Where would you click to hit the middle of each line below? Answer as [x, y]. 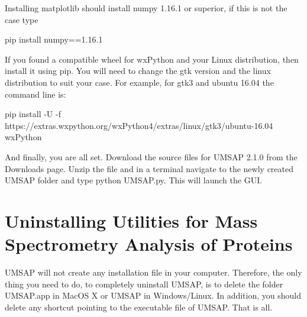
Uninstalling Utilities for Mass [131, 220]
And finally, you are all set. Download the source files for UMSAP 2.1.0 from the [151, 156]
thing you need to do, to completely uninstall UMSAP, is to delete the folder [144, 284]
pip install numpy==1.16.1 [54, 39]
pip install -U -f [33, 114]
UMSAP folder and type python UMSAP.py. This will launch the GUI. [134, 180]
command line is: [35, 94]
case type [22, 19]
